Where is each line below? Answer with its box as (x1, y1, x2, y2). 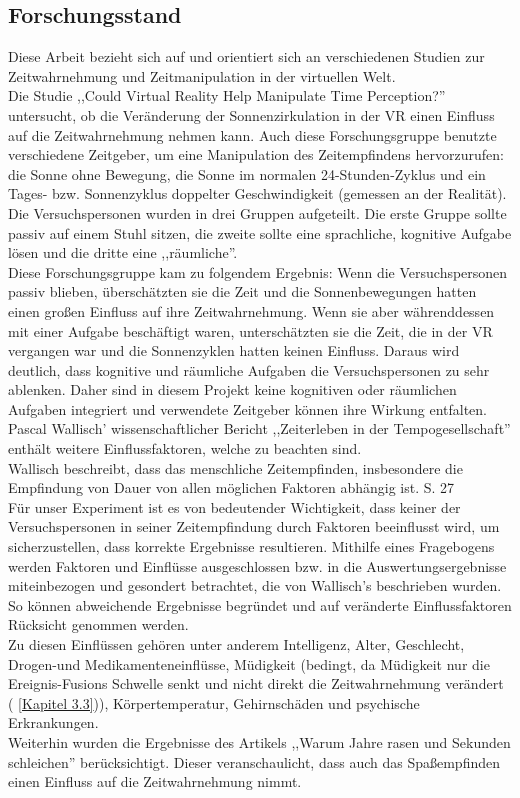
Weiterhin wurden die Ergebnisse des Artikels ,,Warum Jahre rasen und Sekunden (8, 731, 511, 752)
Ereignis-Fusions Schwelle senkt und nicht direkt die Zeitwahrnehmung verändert (8, 673, 504, 694)
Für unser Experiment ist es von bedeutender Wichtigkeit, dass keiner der (8, 496, 461, 517)
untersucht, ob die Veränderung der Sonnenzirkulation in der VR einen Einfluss (8, 104, 495, 125)
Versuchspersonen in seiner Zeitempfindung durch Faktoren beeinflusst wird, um (8, 516, 500, 537)
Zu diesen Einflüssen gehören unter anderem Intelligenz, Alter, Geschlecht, (8, 634, 465, 655)
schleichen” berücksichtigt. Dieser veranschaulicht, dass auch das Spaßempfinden (8, 751, 500, 772)
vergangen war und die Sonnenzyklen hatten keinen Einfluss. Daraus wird (8, 340, 460, 361)
